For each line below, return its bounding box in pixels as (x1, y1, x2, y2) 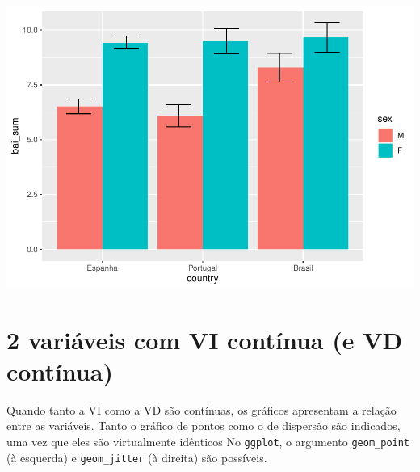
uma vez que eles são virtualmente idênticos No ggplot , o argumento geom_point (6, 433, 410, 450)
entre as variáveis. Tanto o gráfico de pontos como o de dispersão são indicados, (6, 417, 401, 434)
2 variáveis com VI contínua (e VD (6, 322, 403, 356)
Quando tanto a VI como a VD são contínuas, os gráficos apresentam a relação (6, 401, 397, 418)
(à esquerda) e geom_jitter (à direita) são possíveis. (6, 449, 267, 466)
